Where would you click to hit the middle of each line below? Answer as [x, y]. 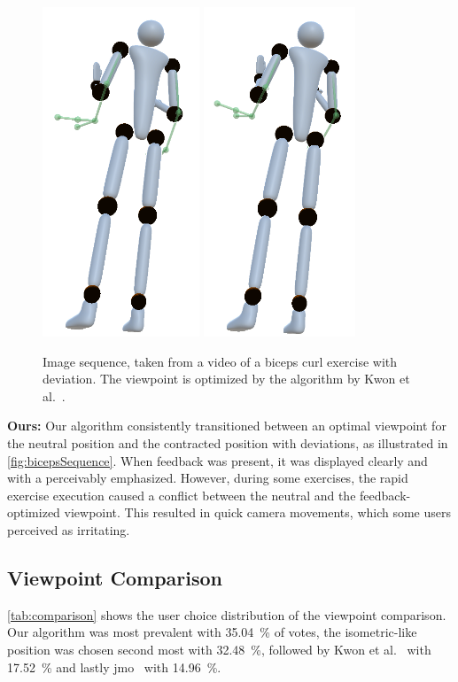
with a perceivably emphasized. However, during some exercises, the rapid [208, 478]
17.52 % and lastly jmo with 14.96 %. [114, 666]
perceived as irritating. [69, 529]
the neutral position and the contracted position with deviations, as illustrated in [228, 442]
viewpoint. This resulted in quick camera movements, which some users [258, 512]
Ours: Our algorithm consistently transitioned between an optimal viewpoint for [227, 426]
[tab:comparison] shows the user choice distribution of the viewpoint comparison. [227, 614]
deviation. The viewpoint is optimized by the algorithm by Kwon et [226, 379]
